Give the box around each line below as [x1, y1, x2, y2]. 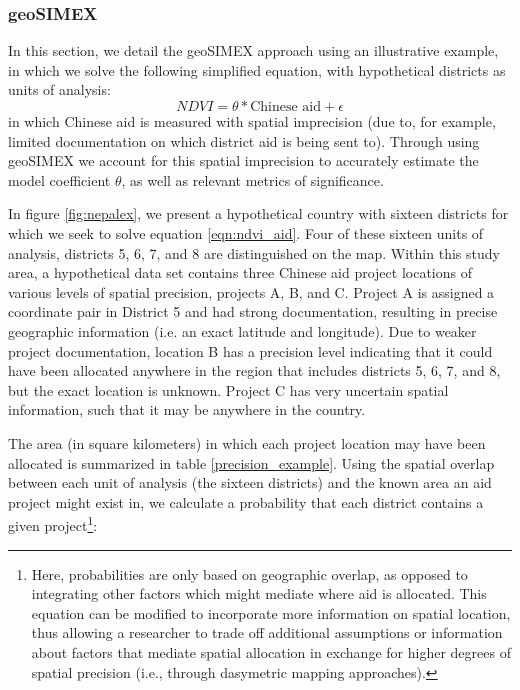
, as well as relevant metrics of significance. [121, 169, 384, 190]
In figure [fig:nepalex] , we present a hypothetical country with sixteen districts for [8, 203, 509, 224]
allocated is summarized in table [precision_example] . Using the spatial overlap [8, 452, 495, 473]
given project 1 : [8, 512, 98, 535]
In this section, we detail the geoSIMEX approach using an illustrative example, [8, 40, 499, 61]
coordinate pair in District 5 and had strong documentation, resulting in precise [8, 301, 498, 322]
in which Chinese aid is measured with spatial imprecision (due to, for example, [8, 111, 496, 131]
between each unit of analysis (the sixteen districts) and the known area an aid [8, 472, 492, 493]
